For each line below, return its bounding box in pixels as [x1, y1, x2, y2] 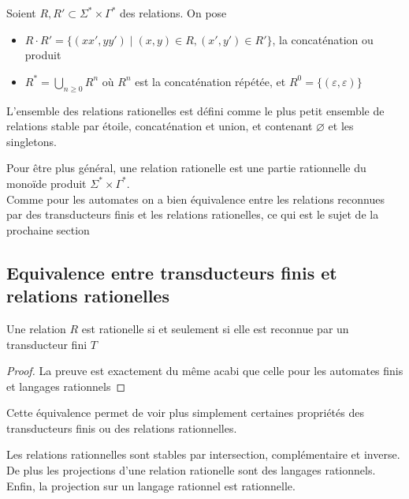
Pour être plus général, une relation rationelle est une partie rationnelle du [6, 159, 366, 176]
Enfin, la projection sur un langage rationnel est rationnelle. [6, 477, 296, 493]
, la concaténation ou [272, 31, 374, 47]
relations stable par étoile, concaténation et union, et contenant [6, 118, 313, 134]
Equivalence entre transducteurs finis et [6, 260, 337, 284]
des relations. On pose [120, 5, 227, 21]
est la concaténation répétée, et [135, 73, 286, 89]
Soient [6, 5, 36, 21]
